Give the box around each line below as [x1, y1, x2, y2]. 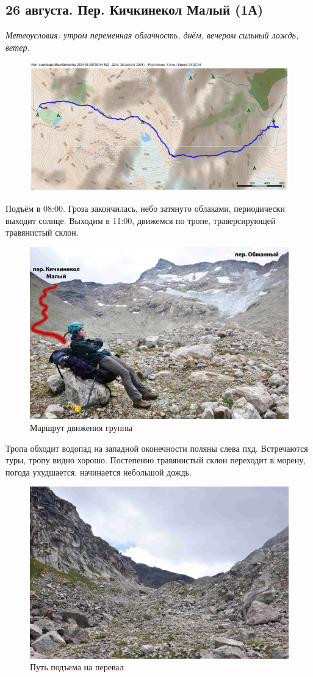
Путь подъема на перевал [30, 661, 124, 673]
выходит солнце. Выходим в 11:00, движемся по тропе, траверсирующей [5, 214, 276, 226]
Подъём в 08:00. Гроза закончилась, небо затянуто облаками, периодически [5, 201, 285, 214]
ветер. [5, 40, 30, 53]
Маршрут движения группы [30, 421, 132, 433]
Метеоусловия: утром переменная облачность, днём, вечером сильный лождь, [5, 29, 299, 42]
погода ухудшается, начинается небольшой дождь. [5, 465, 192, 478]
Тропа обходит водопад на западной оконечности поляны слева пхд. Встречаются [5, 441, 308, 454]
